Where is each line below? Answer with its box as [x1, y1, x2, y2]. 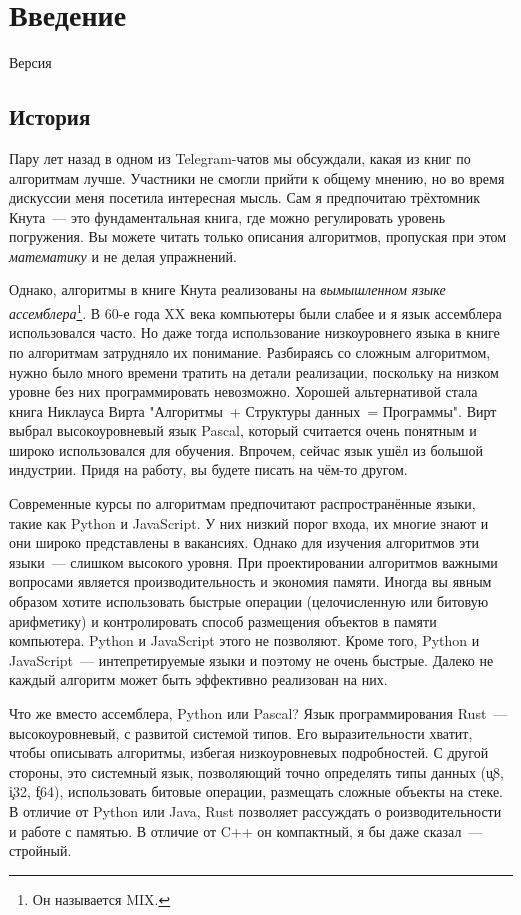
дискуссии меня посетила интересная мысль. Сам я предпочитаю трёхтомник [9, 187, 480, 208]
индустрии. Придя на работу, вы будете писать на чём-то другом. [9, 459, 408, 480]
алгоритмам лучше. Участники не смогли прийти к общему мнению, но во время [9, 167, 505, 188]
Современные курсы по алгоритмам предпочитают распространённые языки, [9, 493, 476, 514]
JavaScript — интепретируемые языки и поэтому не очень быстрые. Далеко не [9, 649, 494, 670]
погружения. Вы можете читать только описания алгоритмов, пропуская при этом [9, 226, 507, 247]
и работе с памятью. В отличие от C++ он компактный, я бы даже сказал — [9, 820, 483, 841]
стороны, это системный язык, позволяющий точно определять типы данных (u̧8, [9, 761, 504, 782]
